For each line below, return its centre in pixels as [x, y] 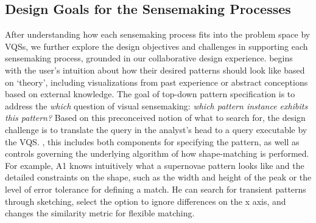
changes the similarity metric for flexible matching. [100, 213]
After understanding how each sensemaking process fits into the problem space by [158, 34]
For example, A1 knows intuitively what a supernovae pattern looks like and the [155, 165]
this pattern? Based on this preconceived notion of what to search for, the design [155, 118]
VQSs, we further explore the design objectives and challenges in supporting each [156, 46]
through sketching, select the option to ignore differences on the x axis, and [146, 201]
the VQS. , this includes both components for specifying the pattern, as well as [152, 141]
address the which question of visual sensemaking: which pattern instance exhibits [156, 105]
